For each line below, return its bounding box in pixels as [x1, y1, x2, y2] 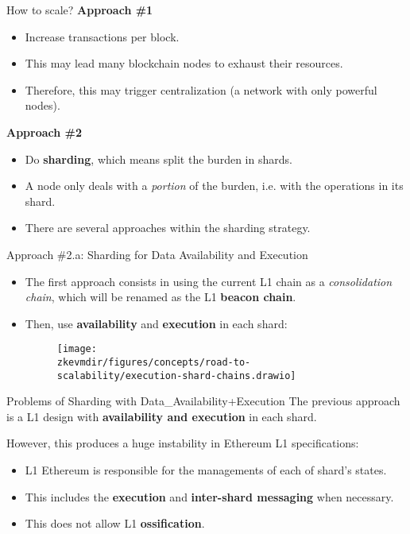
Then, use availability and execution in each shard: [25, 315, 288, 331]
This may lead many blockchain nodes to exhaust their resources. [25, 55, 343, 72]
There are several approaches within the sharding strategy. [25, 219, 311, 236]
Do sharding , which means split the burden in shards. [25, 150, 292, 167]
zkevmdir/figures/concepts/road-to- [56, 356, 251, 368]
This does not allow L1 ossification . [25, 515, 205, 532]
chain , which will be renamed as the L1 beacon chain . [25, 288, 296, 305]
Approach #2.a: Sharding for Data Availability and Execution [6, 246, 308, 262]
